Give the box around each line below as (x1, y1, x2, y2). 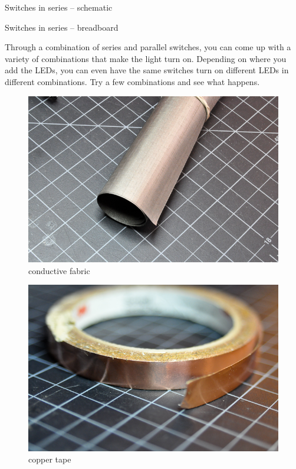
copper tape (28, 453, 71, 465)
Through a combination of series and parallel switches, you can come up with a (5, 41, 291, 53)
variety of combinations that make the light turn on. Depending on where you (5, 52, 287, 64)
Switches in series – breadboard (5, 21, 119, 33)
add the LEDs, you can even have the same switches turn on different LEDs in (5, 64, 289, 76)
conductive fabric (28, 264, 90, 276)
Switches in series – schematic (5, 1, 113, 13)
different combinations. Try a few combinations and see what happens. (5, 75, 260, 87)
